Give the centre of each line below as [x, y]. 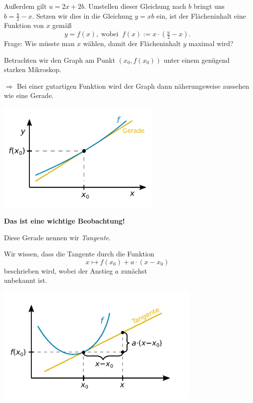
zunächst [134, 270]
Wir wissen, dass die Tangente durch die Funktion [79, 254]
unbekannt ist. [25, 280]
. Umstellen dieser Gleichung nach [135, 6]
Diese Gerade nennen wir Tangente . [57, 237]
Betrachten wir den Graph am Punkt [60, 60]
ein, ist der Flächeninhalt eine [201, 15]
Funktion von [24, 25]
